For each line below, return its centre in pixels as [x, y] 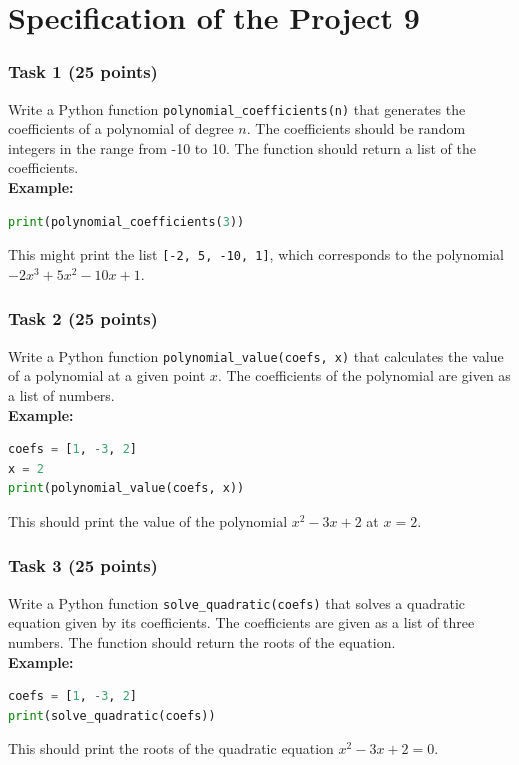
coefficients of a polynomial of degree [121, 128]
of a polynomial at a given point [107, 375]
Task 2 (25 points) [83, 318]
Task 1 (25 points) [83, 71]
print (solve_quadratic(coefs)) [112, 715]
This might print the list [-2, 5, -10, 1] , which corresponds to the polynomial [256, 254]
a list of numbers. [61, 394]
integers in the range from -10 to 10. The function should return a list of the [242, 147]
